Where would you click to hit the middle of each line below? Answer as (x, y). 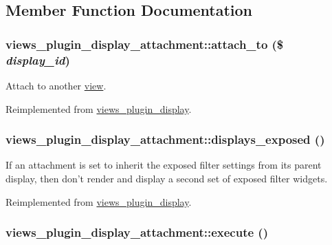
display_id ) (38, 60)
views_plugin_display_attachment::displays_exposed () (165, 139)
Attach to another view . (56, 85)
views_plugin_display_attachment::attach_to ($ (145, 44)
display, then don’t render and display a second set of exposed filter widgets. (167, 178)
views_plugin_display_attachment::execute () (137, 232)
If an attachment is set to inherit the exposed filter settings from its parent (164, 165)
